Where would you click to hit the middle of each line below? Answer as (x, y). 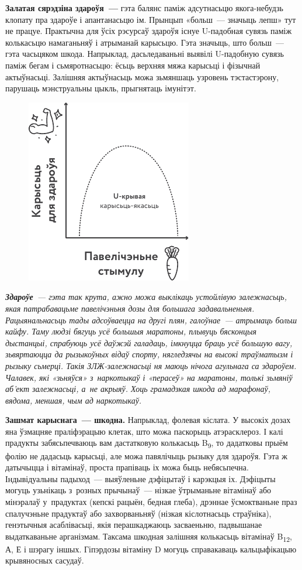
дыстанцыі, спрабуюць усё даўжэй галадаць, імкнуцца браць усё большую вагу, (149, 342)
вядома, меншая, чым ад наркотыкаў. (74, 400)
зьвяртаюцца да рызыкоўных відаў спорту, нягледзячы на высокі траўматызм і (149, 354)
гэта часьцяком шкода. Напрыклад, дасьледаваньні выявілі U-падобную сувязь (145, 54)
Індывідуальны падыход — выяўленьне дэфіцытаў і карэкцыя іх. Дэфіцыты (140, 478)
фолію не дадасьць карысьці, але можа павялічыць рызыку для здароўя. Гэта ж (146, 455)
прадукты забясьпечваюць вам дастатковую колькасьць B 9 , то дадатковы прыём (147, 443)
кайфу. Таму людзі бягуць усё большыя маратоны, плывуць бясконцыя (131, 331)
